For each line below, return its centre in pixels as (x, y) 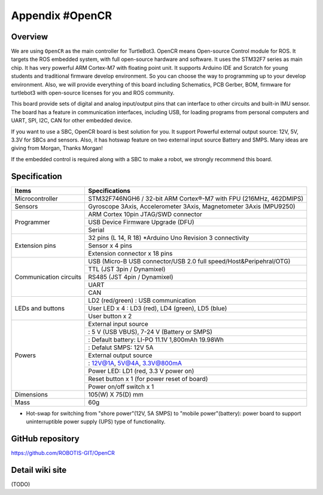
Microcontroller (36, 198)
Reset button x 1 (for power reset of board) (148, 379)
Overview (30, 37)
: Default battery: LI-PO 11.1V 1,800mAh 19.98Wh (156, 339)
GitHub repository (45, 439)
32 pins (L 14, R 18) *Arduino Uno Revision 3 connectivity (169, 238)
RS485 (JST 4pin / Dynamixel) (131, 276)
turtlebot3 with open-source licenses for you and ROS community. (93, 93)
